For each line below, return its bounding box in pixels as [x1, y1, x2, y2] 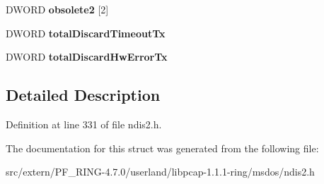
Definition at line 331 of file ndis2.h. [6, 116, 162, 131]
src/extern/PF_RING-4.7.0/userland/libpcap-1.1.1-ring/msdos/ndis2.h [6, 164, 315, 179]
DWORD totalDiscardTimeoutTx [6, 25, 166, 40]
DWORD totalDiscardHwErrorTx [6, 49, 168, 64]
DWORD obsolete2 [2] [6, 2, 109, 16]
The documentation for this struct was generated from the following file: [6, 140, 319, 155]
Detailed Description [6, 84, 161, 106]
